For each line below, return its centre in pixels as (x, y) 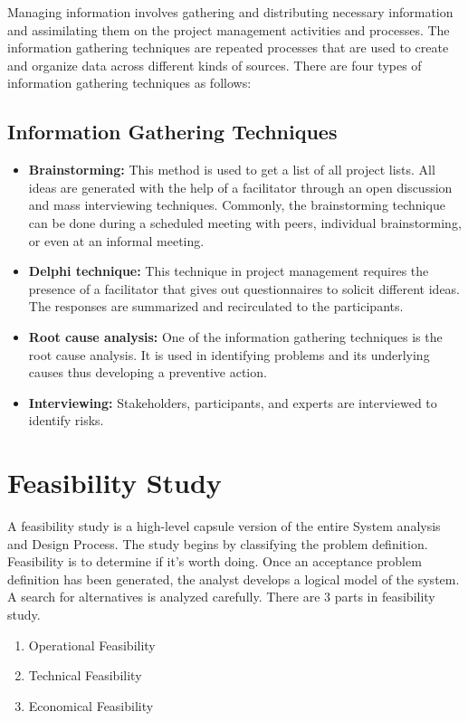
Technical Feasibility (85, 675)
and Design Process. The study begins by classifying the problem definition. (218, 543)
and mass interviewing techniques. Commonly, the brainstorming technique (237, 205)
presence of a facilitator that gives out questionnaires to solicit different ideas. (244, 288)
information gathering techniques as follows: (129, 83)
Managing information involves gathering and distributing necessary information (230, 12)
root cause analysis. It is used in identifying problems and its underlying (229, 354)
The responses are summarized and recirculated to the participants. (216, 306)
